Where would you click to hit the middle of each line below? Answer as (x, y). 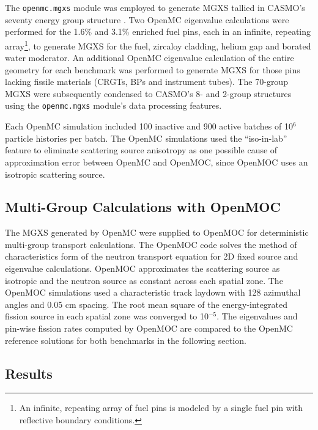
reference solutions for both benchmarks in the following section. (126, 340)
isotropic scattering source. (55, 174)
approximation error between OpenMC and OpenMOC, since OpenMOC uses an (157, 162)
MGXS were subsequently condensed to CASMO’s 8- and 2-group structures (148, 93)
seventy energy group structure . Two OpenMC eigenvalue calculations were (147, 19)
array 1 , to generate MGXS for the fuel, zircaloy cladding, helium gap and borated (158, 45)
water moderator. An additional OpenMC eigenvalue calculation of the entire (150, 58)
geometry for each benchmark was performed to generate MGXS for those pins (153, 69)
